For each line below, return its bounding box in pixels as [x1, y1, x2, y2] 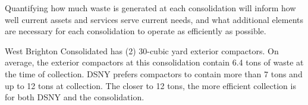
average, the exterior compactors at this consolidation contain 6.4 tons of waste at [5, 56, 304, 68]
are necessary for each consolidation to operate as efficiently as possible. [5, 25, 266, 37]
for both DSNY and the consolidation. [5, 91, 144, 103]
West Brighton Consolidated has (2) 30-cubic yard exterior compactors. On [5, 44, 279, 57]
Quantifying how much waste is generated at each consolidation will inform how [5, 2, 296, 14]
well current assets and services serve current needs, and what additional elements [5, 13, 304, 25]
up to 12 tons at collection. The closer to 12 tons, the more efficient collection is [5, 79, 296, 91]
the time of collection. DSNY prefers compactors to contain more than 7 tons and [5, 67, 303, 80]
